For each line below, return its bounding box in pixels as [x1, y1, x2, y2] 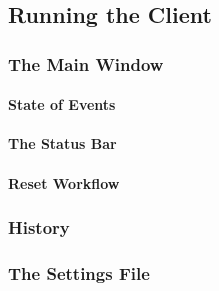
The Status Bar [8, 133, 117, 154]
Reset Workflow [8, 172, 120, 193]
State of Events [8, 94, 116, 115]
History [8, 215, 70, 240]
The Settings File [8, 260, 150, 285]
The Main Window [8, 51, 164, 76]
